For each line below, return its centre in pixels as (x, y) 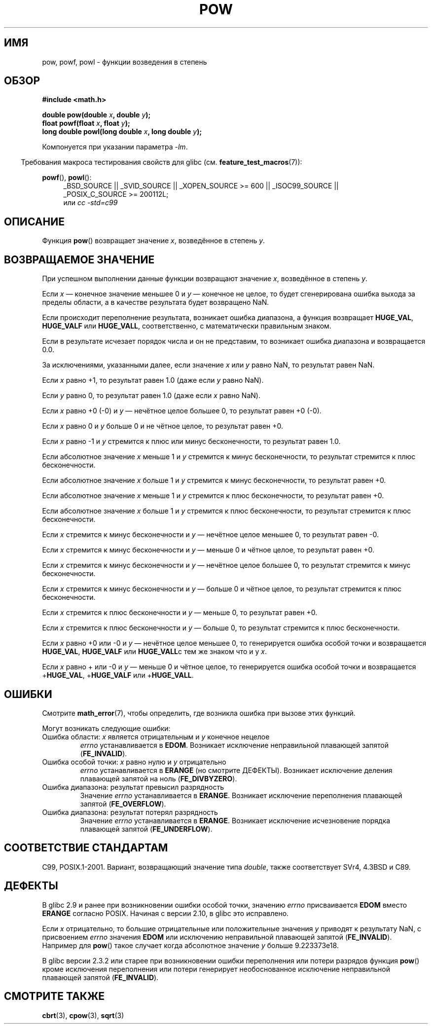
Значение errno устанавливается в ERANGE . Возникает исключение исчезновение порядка (235, 820)
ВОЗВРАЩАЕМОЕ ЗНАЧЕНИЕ (79, 259)
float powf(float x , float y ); (86, 123)
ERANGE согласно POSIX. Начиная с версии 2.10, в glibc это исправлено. (165, 913)
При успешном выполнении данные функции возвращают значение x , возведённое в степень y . (205, 279)
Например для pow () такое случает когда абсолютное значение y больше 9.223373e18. (190, 945)
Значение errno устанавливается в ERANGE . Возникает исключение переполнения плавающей (241, 795)
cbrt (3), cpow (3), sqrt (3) (83, 1015)
